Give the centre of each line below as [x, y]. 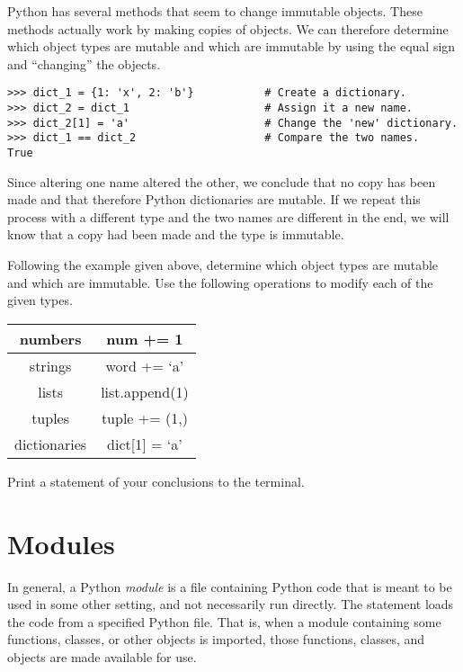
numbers [50, 338]
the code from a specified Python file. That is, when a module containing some [224, 621]
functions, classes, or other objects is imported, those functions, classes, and [216, 639]
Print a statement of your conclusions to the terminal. [156, 481]
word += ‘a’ [145, 365]
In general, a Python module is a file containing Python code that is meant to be [230, 586]
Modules [61, 543]
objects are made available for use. [102, 656]
